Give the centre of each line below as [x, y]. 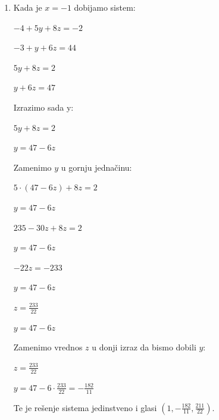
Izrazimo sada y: [43, 107]
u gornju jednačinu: [96, 167]
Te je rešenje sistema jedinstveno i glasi [85, 407]
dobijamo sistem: [105, 7]
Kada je [28, 7]
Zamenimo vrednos [48, 347]
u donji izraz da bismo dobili [144, 347]
